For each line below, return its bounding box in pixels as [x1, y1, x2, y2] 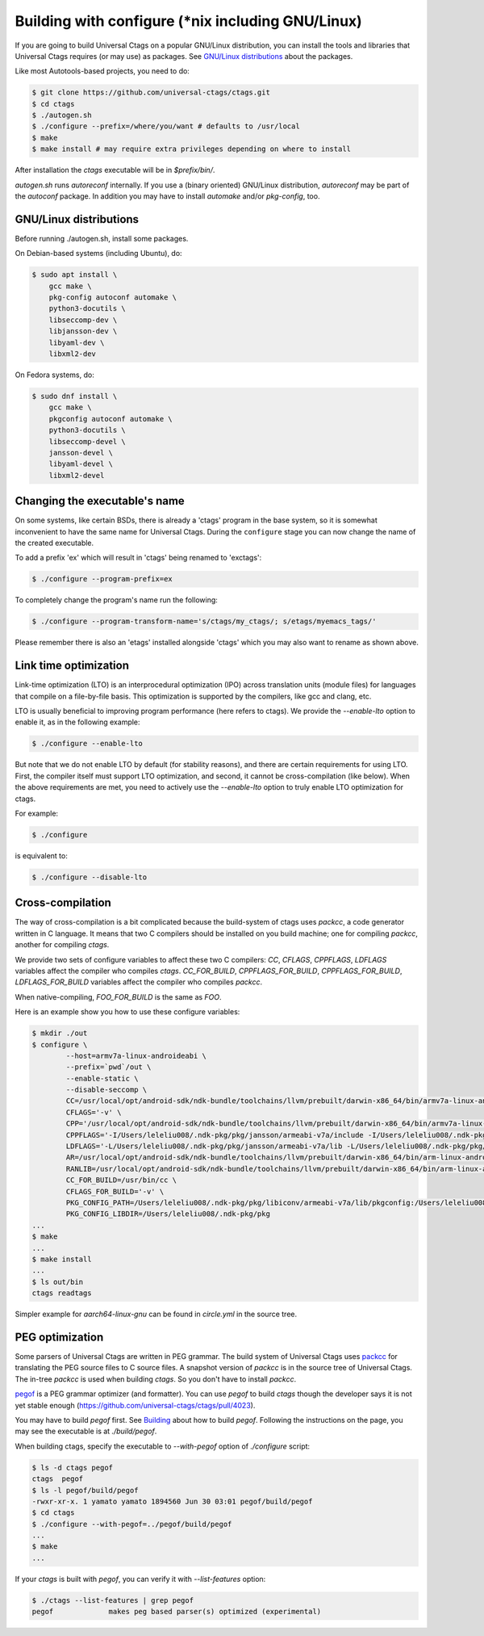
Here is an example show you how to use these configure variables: [15, 1007, 240, 1017]
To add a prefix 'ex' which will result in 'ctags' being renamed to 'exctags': [15, 553, 262, 563]
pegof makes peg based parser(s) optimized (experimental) [31, 1607, 322, 1617]
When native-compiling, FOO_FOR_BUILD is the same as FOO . [15, 992, 222, 1001]
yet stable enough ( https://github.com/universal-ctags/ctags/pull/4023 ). [15, 1400, 256, 1410]
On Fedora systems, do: [15, 370, 94, 380]
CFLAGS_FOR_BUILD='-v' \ [65, 1187, 165, 1196]
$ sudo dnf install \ [31, 392, 118, 401]
